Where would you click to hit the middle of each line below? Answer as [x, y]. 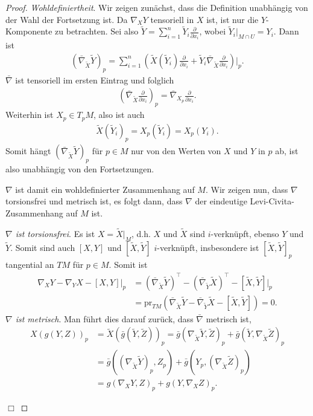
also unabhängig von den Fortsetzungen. [80, 169]
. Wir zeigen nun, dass [247, 189]
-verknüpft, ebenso [245, 233]
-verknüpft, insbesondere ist [208, 247]
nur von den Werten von [176, 151]
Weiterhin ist [30, 115]
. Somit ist [128, 265]
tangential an [30, 265]
